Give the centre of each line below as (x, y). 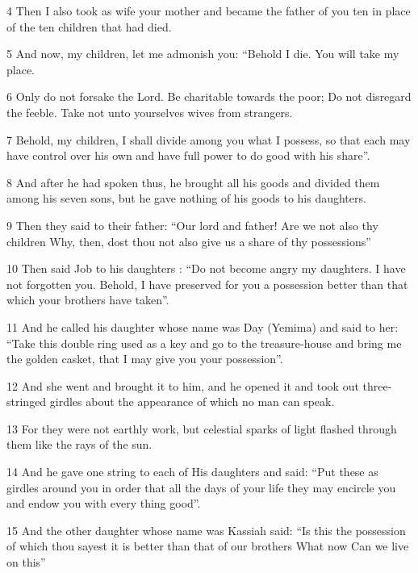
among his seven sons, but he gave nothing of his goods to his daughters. (186, 198)
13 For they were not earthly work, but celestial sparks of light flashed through (202, 428)
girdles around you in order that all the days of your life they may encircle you (201, 487)
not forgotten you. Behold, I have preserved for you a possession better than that (207, 284)
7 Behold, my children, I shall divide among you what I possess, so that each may (209, 139)
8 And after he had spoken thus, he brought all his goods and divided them (193, 182)
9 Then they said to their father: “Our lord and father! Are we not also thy (192, 225)
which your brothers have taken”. (88, 300)
